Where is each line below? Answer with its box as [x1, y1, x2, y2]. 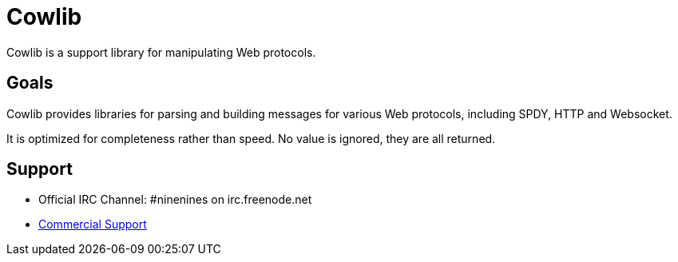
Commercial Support [38, 217, 147, 232]
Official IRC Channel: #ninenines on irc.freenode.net [38, 193, 312, 207]
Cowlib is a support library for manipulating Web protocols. [6, 45, 316, 59]
